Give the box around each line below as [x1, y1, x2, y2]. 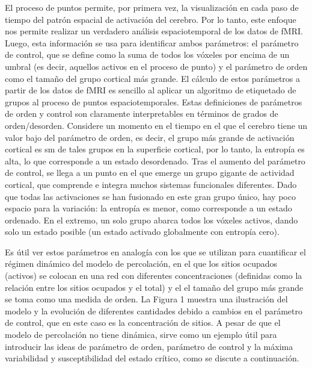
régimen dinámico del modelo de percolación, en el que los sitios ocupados [5, 257, 278, 270]
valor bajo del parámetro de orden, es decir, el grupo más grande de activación [5, 131, 295, 143]
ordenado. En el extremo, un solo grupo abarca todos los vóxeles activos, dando [5, 213, 298, 226]
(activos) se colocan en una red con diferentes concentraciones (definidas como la [5, 269, 302, 282]
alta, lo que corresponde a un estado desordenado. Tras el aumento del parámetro [5, 154, 305, 167]
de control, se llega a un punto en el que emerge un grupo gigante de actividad [5, 166, 295, 179]
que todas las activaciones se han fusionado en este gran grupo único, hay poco [5, 190, 296, 202]
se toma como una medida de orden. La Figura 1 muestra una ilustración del [5, 293, 288, 305]
